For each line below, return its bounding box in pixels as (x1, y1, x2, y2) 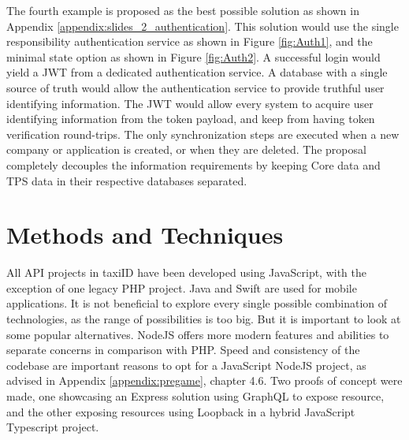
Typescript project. (6, 419, 99, 435)
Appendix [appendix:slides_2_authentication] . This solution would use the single (6, 17, 399, 34)
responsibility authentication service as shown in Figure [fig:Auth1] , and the (6, 33, 373, 50)
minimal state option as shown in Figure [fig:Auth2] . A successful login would (6, 48, 381, 65)
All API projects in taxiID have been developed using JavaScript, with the (6, 264, 367, 281)
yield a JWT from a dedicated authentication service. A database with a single (6, 64, 388, 80)
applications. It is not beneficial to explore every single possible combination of (6, 295, 388, 311)
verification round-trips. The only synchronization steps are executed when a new (6, 125, 400, 142)
